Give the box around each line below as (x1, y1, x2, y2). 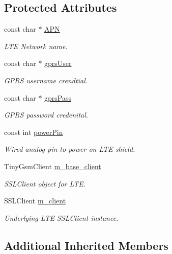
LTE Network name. (4, 40, 68, 51)
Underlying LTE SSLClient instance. (4, 212, 119, 223)
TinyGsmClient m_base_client (4, 160, 101, 171)
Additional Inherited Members (4, 237, 168, 253)
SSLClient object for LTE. (4, 178, 85, 189)
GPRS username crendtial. (4, 75, 88, 85)
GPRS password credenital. (4, 109, 89, 120)
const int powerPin (4, 126, 63, 137)
